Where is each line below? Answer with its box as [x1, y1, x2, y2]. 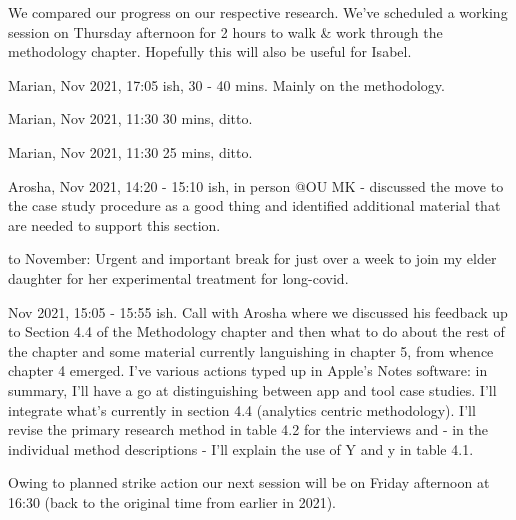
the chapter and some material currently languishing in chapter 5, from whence [8, 340, 494, 361]
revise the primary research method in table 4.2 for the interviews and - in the [8, 419, 488, 440]
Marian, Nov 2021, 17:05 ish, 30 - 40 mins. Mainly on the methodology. [8, 74, 445, 95]
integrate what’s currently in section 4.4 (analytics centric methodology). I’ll [8, 399, 476, 420]
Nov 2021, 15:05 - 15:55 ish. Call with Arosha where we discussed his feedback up [8, 301, 508, 322]
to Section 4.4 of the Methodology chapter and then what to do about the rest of [8, 321, 505, 342]
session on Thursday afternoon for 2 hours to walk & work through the [8, 21, 443, 42]
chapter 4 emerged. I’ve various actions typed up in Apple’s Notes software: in [8, 360, 488, 381]
